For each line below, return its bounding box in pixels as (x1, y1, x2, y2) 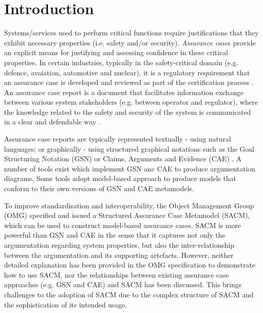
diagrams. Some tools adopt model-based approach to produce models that (4, 173, 236, 184)
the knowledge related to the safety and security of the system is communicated (4, 106, 251, 117)
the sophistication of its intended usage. (4, 299, 127, 309)
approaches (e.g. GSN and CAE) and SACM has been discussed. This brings (4, 279, 242, 290)
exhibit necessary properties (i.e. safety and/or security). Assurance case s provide (4, 37, 256, 48)
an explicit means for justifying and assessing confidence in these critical (4, 47, 228, 58)
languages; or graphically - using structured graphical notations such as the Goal (4, 143, 254, 154)
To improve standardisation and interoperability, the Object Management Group (4, 200, 254, 210)
